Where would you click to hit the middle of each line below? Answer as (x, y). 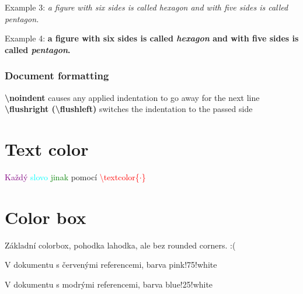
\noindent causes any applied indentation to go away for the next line (132, 97)
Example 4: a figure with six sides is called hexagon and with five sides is (152, 38)
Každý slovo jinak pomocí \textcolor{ (72, 176)
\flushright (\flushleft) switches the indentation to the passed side (129, 109)
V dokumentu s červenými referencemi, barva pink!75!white (111, 265)
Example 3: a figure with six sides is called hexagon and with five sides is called (147, 7)
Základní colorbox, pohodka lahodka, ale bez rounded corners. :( (120, 245)
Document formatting (57, 76)
